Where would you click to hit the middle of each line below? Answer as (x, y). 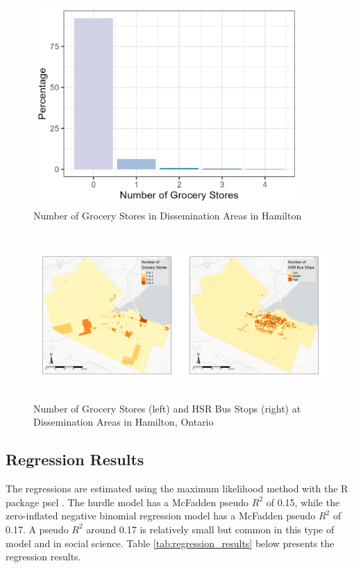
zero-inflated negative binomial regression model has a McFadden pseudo (161, 516)
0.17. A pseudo (37, 529)
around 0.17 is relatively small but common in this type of (210, 529)
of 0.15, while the (303, 502)
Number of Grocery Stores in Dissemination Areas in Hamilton (168, 215)
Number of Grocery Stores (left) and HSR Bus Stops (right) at (167, 408)
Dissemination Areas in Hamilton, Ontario (124, 422)
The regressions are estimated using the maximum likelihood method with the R (177, 488)
